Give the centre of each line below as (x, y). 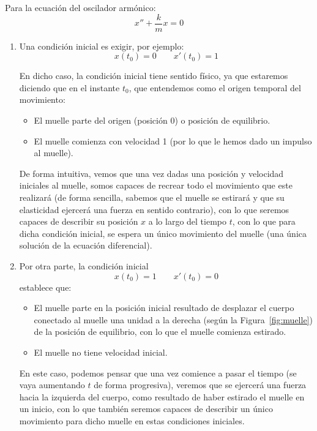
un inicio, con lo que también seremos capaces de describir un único (146, 409)
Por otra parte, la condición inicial (84, 265)
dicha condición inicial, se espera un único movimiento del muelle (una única (163, 233)
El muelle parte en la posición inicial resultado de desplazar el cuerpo (164, 308)
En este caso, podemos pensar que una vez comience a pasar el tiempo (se (158, 373)
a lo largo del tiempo (187, 221)
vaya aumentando (52, 385)
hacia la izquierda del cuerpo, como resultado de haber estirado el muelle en (162, 396)
